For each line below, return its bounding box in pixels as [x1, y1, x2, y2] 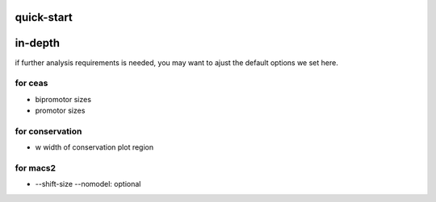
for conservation [15, 126, 82, 137]
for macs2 [15, 162, 57, 173]
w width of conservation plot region [35, 142, 153, 152]
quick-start [15, 10, 73, 24]
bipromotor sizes [35, 94, 92, 104]
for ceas [15, 77, 48, 89]
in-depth [15, 36, 61, 50]
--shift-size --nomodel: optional [35, 179, 141, 189]
